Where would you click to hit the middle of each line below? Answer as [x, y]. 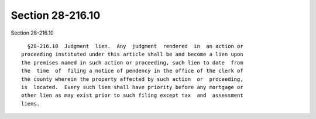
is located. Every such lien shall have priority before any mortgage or [132, 87]
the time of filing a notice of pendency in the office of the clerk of [132, 71]
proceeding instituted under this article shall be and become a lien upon [132, 55]
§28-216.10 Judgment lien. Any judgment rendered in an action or [135, 46]
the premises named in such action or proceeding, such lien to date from [132, 62]
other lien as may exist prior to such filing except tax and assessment [132, 96]
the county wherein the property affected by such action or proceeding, [132, 79]
